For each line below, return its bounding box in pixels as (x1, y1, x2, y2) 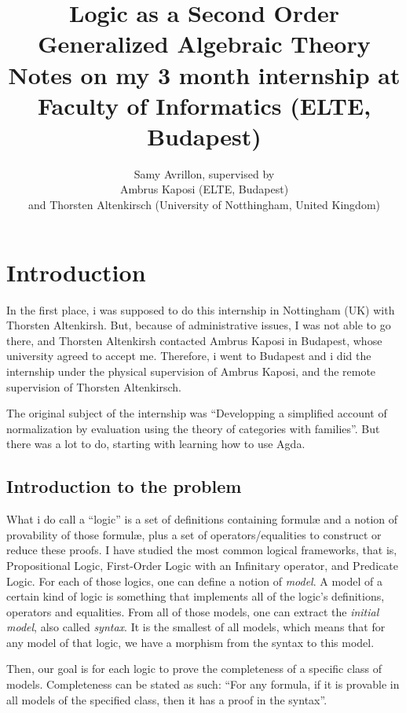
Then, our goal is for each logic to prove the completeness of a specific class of (6, 660, 382, 677)
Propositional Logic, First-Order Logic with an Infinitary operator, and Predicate (6, 557, 398, 573)
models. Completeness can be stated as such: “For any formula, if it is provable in (6, 676, 400, 693)
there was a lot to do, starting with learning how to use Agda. (6, 436, 305, 452)
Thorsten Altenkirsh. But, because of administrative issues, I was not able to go (6, 317, 391, 333)
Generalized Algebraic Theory (38, 28, 371, 60)
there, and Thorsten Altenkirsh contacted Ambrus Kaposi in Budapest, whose (6, 332, 382, 348)
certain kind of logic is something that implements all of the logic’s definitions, (6, 588, 385, 605)
